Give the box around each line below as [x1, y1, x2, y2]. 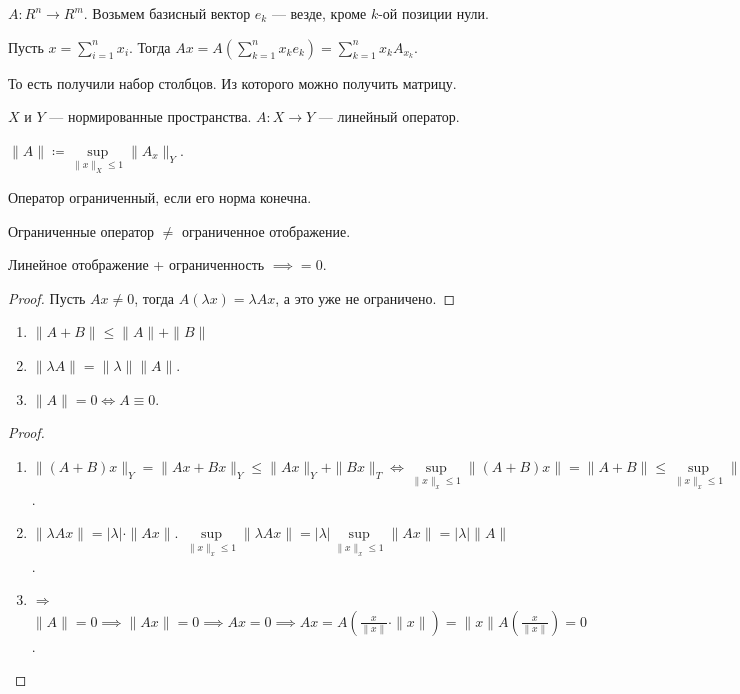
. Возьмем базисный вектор [83, 3, 251, 23]
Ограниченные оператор [8, 220, 155, 241]
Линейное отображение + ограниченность [8, 254, 265, 275]
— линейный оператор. [318, 106, 460, 127]
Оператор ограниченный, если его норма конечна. [8, 186, 312, 207]
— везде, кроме [271, 3, 367, 23]
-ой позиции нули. [378, 3, 489, 23]
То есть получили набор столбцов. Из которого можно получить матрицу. [8, 72, 457, 93]
